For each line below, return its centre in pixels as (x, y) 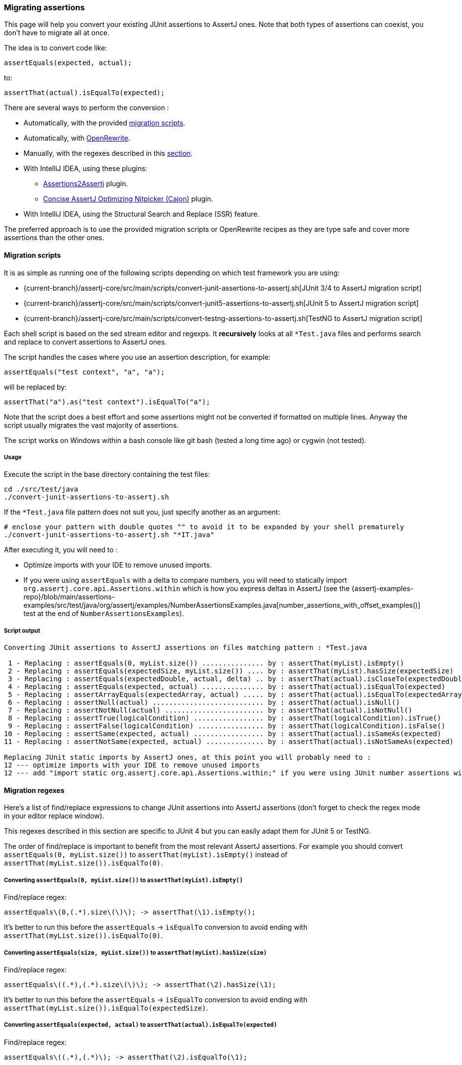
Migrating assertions (45, 7)
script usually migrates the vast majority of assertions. (91, 425)
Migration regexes (34, 790)
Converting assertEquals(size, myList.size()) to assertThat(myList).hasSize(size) (136, 953)
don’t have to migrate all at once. (57, 33)
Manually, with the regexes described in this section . (108, 153)
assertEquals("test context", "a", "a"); (84, 372)
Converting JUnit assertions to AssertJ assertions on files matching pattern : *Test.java (185, 648)
